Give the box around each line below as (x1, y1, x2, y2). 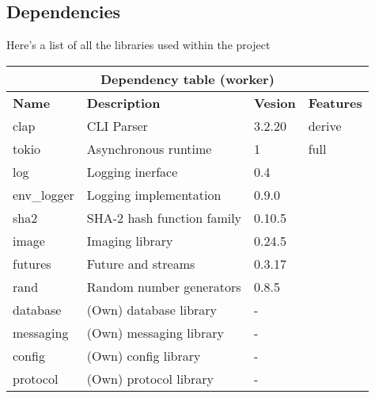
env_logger (13, 185, 74, 204)
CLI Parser (86, 116, 148, 135)
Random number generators (86, 277, 241, 296)
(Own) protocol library (86, 369, 214, 388)
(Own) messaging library (86, 323, 224, 342)
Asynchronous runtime (86, 139, 212, 158)
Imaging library (86, 231, 173, 250)
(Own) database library (86, 300, 218, 319)
